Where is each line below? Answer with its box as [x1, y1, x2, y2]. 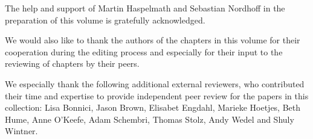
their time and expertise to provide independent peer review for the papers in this [5, 89, 309, 102]
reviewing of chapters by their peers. [5, 57, 140, 70]
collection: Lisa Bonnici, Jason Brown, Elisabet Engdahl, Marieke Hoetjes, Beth [5, 101, 301, 114]
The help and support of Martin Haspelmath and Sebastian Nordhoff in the [5, 2, 285, 14]
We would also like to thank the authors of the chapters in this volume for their [5, 34, 300, 46]
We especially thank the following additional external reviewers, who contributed [5, 77, 305, 90]
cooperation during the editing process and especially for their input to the [5, 45, 283, 58]
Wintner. [5, 125, 38, 137]
